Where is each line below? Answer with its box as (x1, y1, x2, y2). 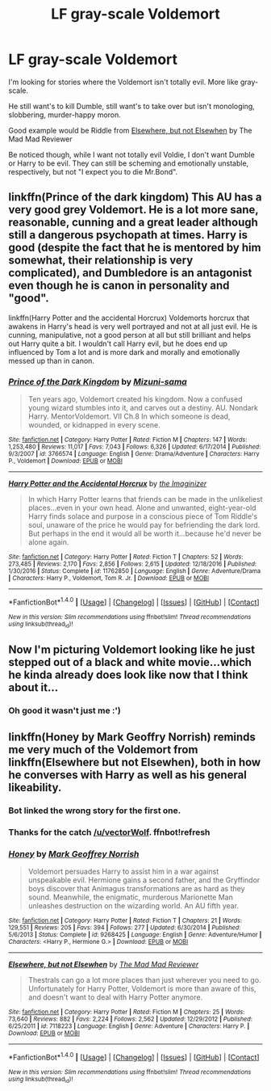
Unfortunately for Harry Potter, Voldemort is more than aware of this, (27, 984, 256, 993)
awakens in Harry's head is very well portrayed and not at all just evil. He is (8, 321, 258, 331)
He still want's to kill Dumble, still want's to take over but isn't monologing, (8, 101, 256, 111)
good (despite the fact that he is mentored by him (8, 241, 261, 255)
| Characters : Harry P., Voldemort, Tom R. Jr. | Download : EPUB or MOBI (8, 575, 210, 583)
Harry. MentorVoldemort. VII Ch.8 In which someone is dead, (27, 411, 231, 421)
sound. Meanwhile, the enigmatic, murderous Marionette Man (27, 892, 234, 902)
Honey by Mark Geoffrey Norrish (8, 848, 140, 859)
